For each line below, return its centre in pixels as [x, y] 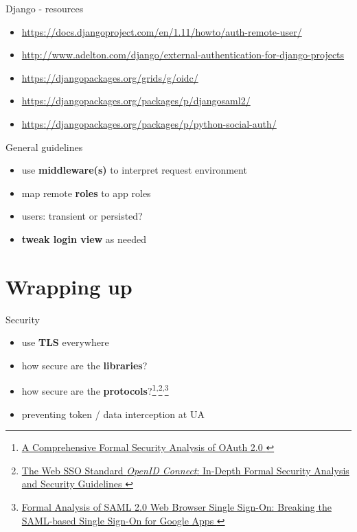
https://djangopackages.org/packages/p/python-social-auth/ [149, 123]
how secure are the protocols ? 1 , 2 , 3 [95, 390]
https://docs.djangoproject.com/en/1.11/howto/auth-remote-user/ [162, 31]
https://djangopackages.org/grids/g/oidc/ [110, 77]
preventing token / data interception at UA [113, 414]
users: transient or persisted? [82, 216]
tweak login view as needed [84, 239]
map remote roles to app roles [86, 193]
